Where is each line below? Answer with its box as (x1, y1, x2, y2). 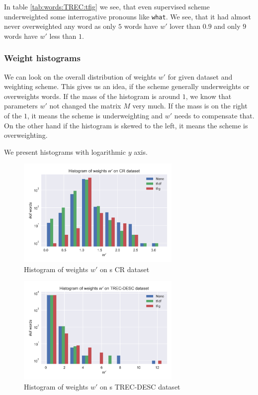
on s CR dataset (100, 264, 150, 274)
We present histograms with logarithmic (4, 146, 126, 157)
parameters (4, 100, 38, 111)
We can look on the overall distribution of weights (4, 71, 156, 82)
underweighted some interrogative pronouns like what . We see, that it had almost (4, 11, 251, 21)
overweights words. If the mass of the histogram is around (4, 91, 180, 101)
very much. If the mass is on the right (132, 100, 248, 111)
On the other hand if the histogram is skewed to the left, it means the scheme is (4, 120, 248, 130)
